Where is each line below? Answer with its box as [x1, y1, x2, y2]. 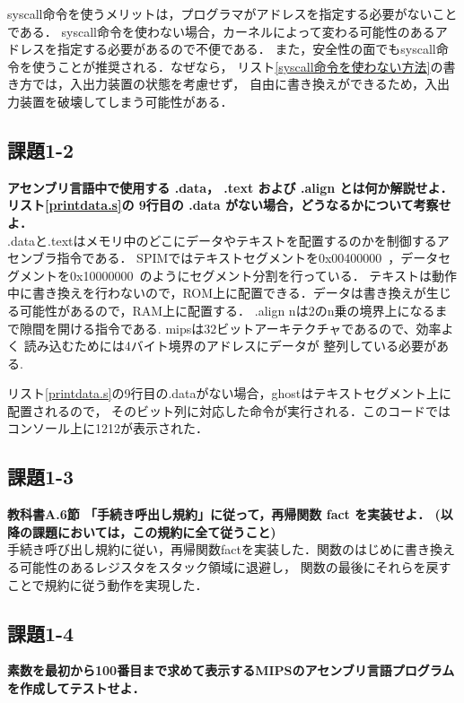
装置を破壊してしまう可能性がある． [19, 91, 233, 110]
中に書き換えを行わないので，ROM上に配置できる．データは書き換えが [7, 283, 426, 302]
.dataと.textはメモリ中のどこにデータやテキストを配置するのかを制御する [7, 230, 437, 249]
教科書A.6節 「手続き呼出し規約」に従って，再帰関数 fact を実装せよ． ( [7, 505, 441, 524]
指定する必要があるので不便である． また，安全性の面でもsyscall [57, 39, 436, 58]
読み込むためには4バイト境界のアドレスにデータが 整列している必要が [23, 336, 436, 355]
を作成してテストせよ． [7, 679, 145, 698]
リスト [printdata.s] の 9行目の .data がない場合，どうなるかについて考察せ [7, 195, 451, 214]
